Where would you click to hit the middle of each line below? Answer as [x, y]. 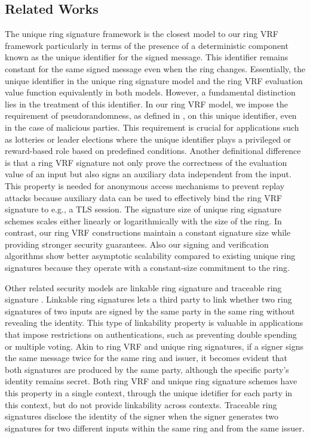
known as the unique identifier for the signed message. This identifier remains [147, 57]
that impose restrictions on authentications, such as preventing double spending [151, 334]
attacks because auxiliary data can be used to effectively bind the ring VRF [144, 197]
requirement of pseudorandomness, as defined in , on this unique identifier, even [151, 115]
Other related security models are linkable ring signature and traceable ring [143, 287]
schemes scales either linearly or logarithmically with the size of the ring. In [143, 220]
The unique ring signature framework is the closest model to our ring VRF [142, 34]
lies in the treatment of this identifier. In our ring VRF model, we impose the [147, 104]
